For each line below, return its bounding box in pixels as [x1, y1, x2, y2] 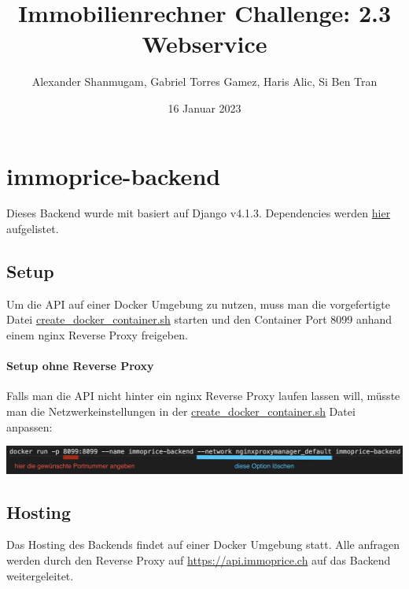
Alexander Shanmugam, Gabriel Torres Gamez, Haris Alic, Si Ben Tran [31, 73, 378, 90]
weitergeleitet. [6, 567, 74, 583]
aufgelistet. [6, 220, 59, 237]
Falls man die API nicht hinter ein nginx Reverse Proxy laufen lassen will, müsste [6, 387, 400, 404]
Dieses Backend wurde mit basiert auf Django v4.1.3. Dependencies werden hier [6, 205, 391, 221]
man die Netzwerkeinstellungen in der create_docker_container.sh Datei [6, 403, 356, 419]
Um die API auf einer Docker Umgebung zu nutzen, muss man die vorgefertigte [6, 295, 390, 312]
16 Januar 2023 [168, 99, 241, 116]
